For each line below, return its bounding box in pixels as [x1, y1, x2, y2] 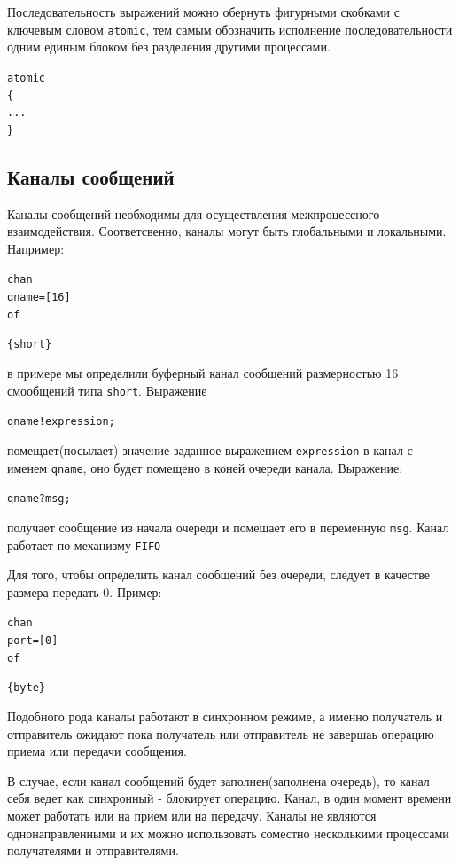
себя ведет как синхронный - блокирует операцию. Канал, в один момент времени [7, 789, 452, 807]
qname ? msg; [7, 492, 71, 506]
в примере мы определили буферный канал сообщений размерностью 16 [7, 364, 399, 382]
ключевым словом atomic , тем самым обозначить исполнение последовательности [7, 20, 453, 38]
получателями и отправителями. [7, 841, 179, 860]
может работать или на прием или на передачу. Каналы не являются [7, 806, 377, 825]
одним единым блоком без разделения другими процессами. [7, 37, 331, 56]
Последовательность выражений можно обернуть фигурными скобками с [7, 3, 400, 20]
